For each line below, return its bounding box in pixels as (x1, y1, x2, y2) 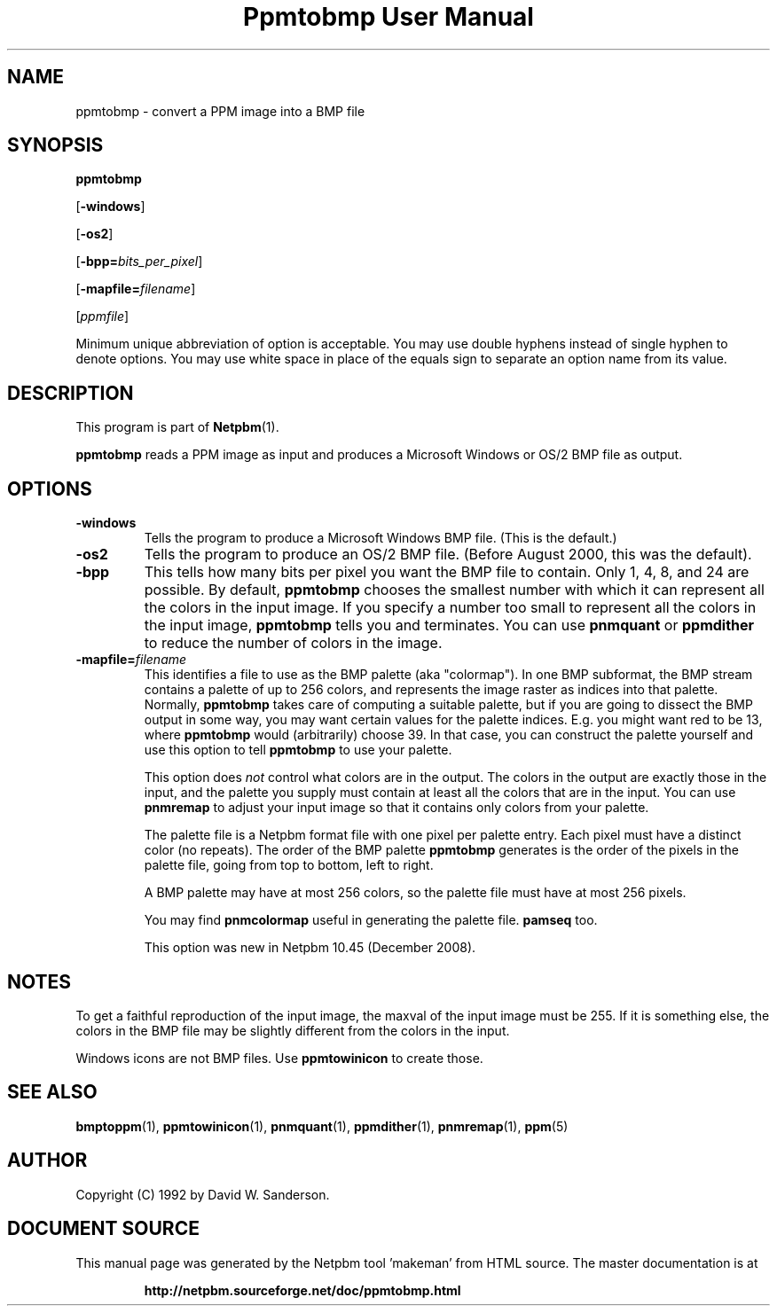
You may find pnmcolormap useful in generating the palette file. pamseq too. (144, 912, 598, 928)
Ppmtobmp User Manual (243, 2, 534, 32)
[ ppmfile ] (75, 309, 129, 324)
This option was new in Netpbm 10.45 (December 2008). (144, 940, 476, 956)
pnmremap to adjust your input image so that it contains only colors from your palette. (144, 800, 649, 816)
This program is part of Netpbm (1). (75, 419, 279, 435)
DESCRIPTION (7, 381, 134, 404)
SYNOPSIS (7, 134, 104, 157)
